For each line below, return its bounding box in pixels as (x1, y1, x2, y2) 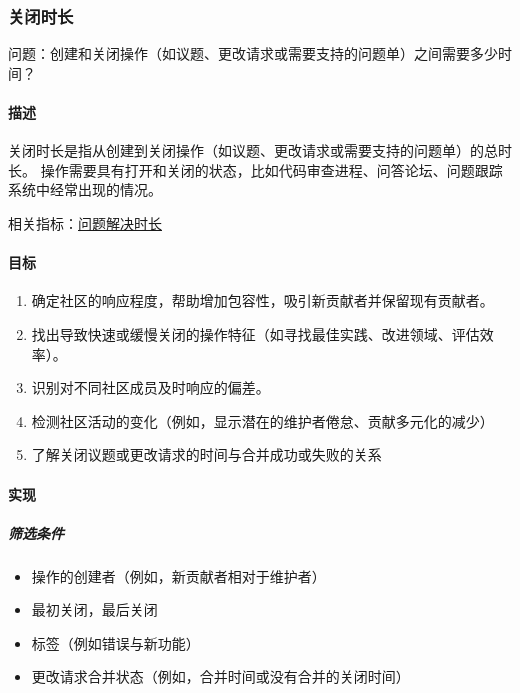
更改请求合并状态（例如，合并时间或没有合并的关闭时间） (31, 666, 410, 687)
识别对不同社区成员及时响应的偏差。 (31, 377, 270, 398)
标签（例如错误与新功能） (31, 632, 200, 653)
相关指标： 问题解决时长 (8, 212, 162, 233)
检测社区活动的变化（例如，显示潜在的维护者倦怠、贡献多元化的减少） (31, 410, 494, 431)
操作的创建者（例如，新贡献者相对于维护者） (31, 565, 326, 586)
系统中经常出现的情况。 (8, 179, 162, 200)
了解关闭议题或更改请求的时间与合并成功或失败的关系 (31, 444, 382, 465)
